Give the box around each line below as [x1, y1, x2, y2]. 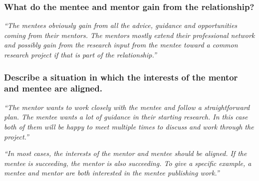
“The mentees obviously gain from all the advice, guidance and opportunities [4, 20, 238, 30]
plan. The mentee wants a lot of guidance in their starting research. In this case [4, 111, 248, 122]
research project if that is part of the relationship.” [4, 49, 157, 59]
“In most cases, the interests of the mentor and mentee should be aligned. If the [4, 148, 247, 158]
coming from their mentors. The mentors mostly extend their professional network [4, 29, 255, 40]
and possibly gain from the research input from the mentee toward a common [4, 39, 238, 50]
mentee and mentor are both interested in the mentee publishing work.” [4, 167, 220, 178]
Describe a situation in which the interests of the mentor [4, 70, 238, 83]
